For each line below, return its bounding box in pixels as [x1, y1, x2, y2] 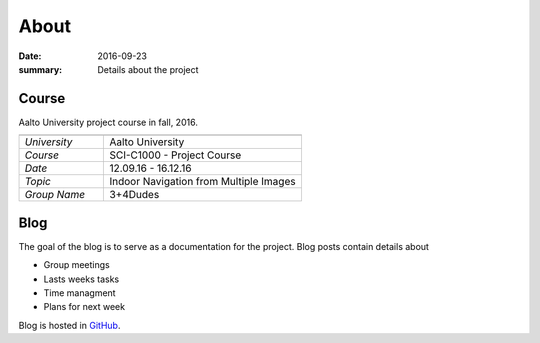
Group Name [24, 188, 85, 202]
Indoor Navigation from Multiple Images [109, 175, 296, 189]
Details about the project [97, 63, 199, 75]
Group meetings [43, 259, 110, 271]
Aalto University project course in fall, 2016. [18, 116, 199, 128]
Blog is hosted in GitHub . [18, 319, 121, 331]
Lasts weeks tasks [43, 273, 120, 285]
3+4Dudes [109, 188, 160, 202]
